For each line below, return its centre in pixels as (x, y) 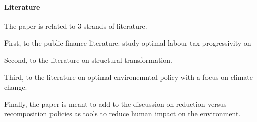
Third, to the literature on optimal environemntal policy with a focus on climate (128, 77)
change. (16, 87)
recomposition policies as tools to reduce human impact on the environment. (122, 114)
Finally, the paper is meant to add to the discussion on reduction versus (115, 104)
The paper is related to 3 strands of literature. (76, 26)
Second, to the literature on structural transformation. (88, 59)
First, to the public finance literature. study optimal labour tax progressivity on (128, 43)
